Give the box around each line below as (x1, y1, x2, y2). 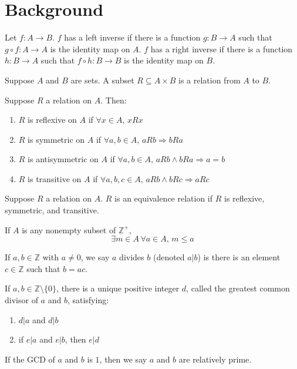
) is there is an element (197, 251, 281, 263)
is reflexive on (28, 113, 77, 126)
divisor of (5, 294, 38, 306)
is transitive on (28, 172, 82, 184)
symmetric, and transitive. (5, 204, 99, 216)
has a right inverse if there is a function (150, 42, 293, 55)
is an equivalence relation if (114, 192, 213, 204)
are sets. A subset (70, 73, 134, 86)
